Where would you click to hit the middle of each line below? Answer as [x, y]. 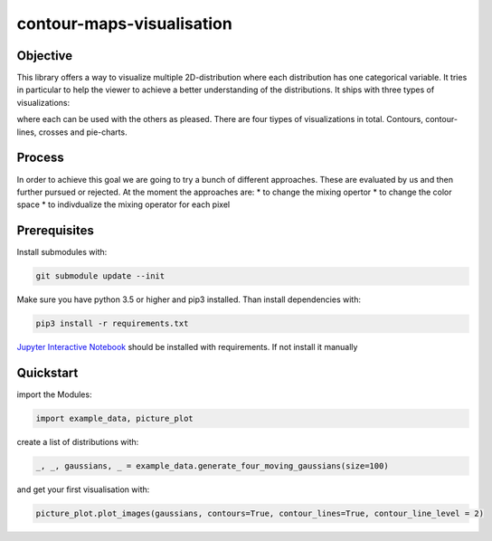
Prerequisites [55, 231]
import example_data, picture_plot [114, 419]
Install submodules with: [62, 252]
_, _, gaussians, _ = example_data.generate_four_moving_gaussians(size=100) [212, 466]
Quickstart [47, 372]
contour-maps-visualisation [124, 24]
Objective [45, 56]
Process [40, 158]
